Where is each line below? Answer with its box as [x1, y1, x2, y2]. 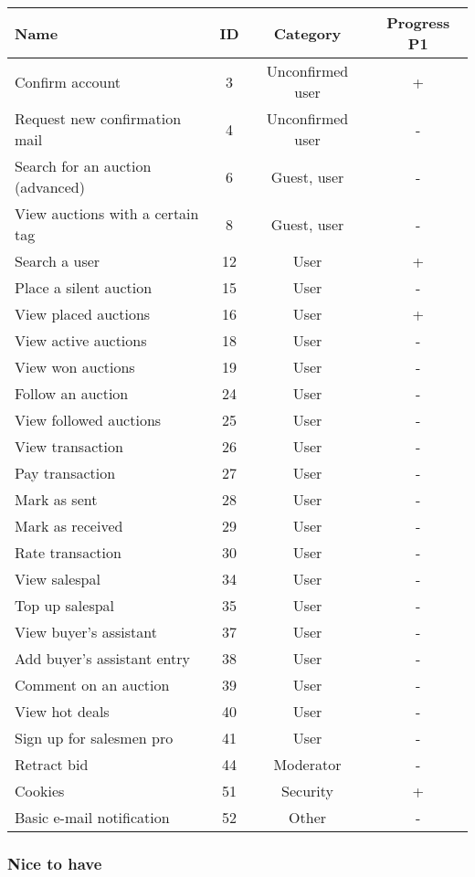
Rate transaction [15, 542, 121, 563]
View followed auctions [15, 409, 162, 430]
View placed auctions [15, 303, 151, 324]
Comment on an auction [15, 674, 170, 695]
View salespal [15, 568, 100, 589]
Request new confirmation [15, 108, 182, 129]
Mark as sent [15, 489, 98, 510]
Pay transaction [15, 462, 116, 483]
